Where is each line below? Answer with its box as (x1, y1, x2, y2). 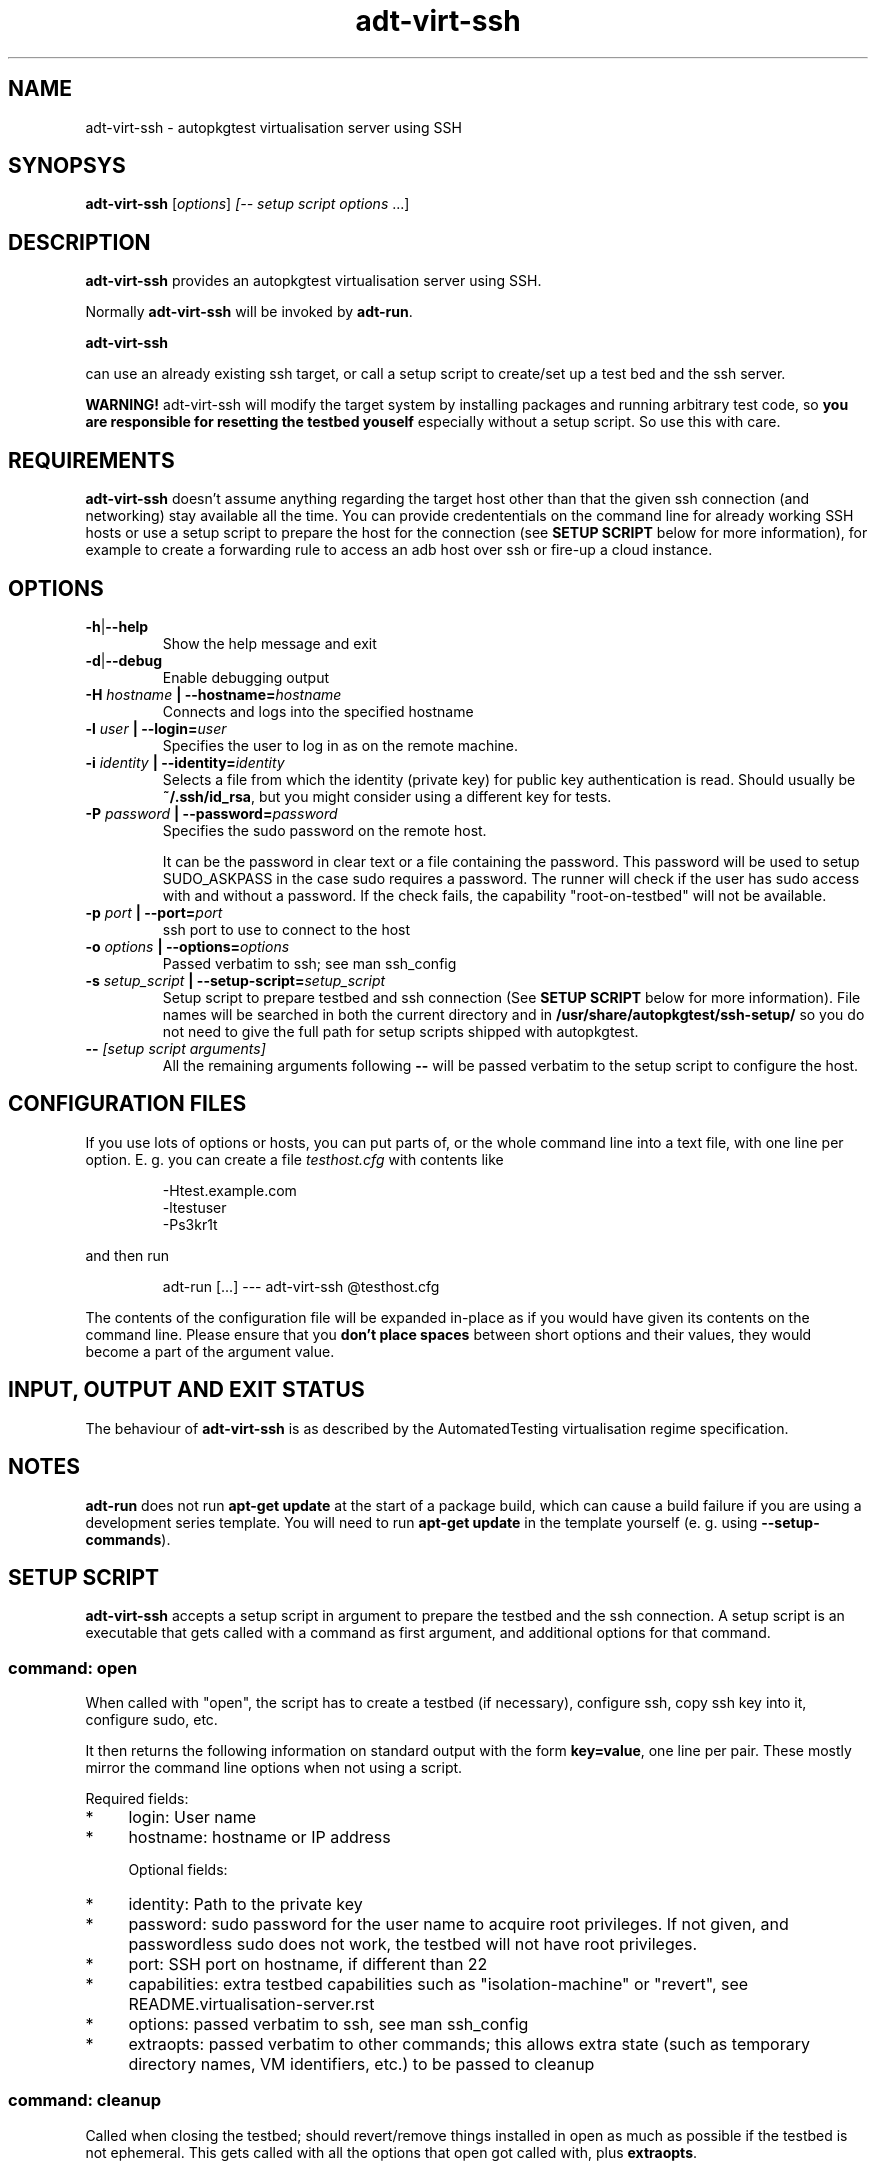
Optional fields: (128, 1861, 228, 1879)
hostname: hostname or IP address (128, 1827, 391, 1848)
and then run (85, 1246, 170, 1264)
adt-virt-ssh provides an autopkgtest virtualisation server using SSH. (85, 272, 542, 290)
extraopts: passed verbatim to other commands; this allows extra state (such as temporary (128, 2034, 810, 2055)
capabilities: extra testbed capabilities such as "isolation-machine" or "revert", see (128, 1974, 749, 1995)
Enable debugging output (162, 668, 330, 686)
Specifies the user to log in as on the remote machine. (162, 736, 519, 754)
